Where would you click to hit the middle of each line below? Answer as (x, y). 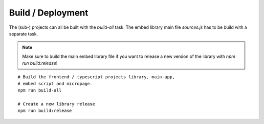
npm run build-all (40, 90)
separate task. (23, 34)
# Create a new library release (56, 104)
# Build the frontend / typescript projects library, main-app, (97, 77)
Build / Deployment (49, 13)
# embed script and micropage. (55, 83)
